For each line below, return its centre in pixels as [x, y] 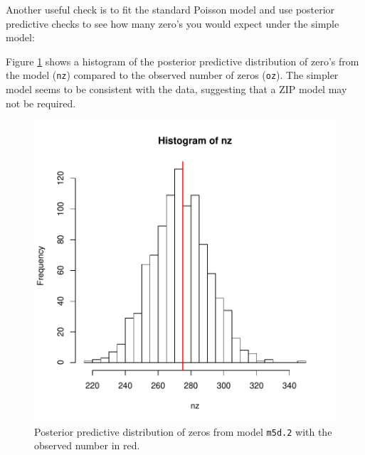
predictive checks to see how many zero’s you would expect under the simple [173, 23]
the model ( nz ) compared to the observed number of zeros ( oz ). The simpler [172, 75]
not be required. [41, 103]
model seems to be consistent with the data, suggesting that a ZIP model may [176, 89]
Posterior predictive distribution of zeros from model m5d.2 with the [183, 431]
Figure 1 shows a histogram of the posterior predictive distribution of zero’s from [182, 61]
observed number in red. [87, 445]
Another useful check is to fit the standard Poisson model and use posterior [170, 9]
